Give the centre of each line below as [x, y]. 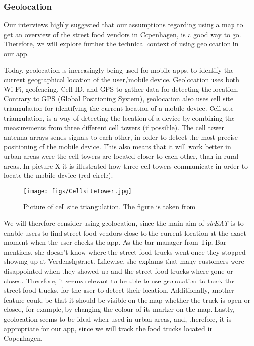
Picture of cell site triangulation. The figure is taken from [110, 206]
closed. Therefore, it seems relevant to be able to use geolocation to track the [119, 280]
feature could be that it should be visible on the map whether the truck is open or [127, 299]
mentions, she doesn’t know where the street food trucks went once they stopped [125, 251]
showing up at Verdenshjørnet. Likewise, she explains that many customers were [124, 261]
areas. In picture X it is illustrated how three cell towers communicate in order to [126, 165]
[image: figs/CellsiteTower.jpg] [78, 191]
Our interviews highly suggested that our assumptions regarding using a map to [124, 25]
